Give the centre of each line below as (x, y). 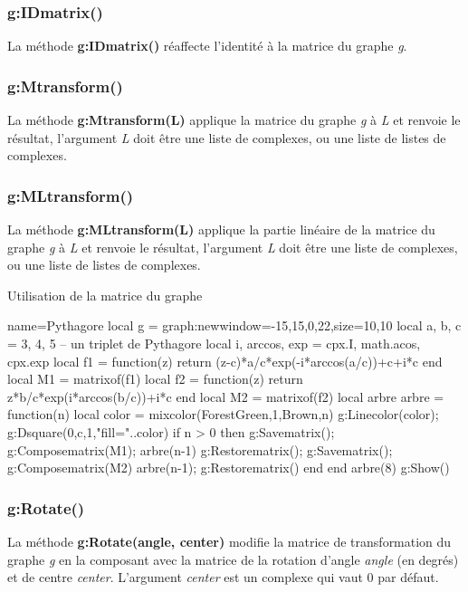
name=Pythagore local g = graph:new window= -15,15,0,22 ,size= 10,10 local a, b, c (234, 325)
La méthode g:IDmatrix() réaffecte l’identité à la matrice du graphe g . (207, 46)
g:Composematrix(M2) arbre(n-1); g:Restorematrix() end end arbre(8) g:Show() (229, 468)
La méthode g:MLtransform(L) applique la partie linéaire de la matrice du (221, 229)
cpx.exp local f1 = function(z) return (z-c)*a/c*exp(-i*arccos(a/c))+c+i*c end (225, 361)
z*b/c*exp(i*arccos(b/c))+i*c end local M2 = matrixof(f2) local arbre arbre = (226, 396)
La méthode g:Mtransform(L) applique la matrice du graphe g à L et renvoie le (234, 120)
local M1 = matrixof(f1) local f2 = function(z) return (155, 379)
